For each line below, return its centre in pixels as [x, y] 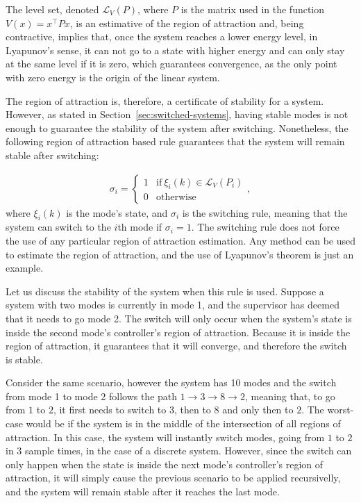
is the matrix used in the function [253, 9]
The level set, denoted [52, 9]
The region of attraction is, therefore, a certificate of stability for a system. [165, 100]
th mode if [140, 227]
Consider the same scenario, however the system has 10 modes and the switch [171, 382]
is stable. [24, 359]
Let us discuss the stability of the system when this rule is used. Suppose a [165, 291]
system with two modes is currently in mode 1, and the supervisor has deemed [173, 305]
